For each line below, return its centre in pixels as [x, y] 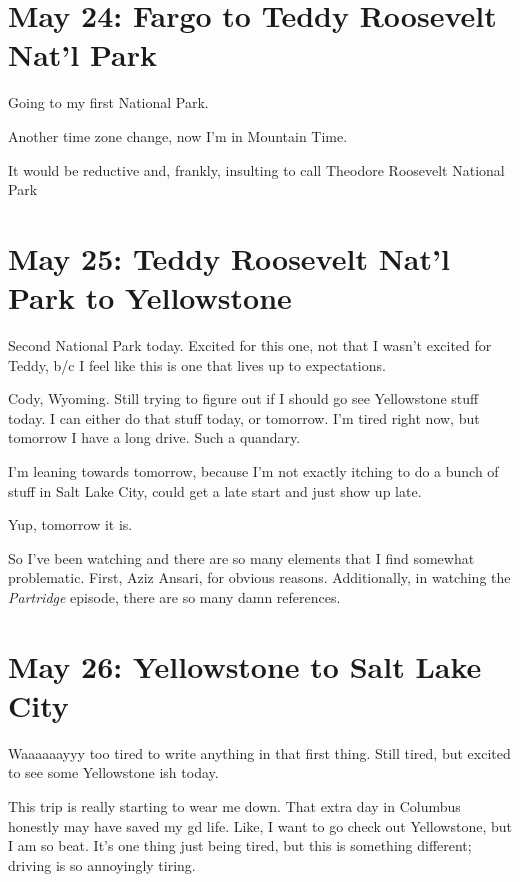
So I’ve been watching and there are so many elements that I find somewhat [241, 557]
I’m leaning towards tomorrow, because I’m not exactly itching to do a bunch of [253, 470]
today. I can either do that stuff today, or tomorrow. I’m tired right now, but [244, 417]
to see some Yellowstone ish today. [113, 772]
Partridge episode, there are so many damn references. [174, 596]
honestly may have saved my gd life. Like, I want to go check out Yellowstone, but [260, 825]
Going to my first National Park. [108, 102]
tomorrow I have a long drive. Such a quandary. [154, 437]
